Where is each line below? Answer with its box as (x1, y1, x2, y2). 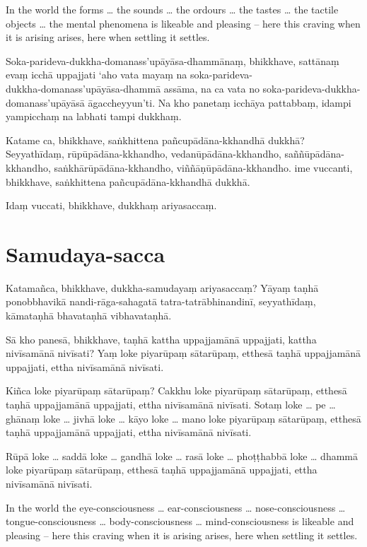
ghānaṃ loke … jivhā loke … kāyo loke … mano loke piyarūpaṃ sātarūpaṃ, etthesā (6, 411, 361, 425)
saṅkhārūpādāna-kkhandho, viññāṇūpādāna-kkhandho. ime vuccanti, (54, 160, 353, 175)
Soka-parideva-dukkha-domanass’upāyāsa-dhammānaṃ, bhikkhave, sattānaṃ (6, 53, 339, 68)
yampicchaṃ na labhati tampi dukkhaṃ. (6, 109, 182, 124)
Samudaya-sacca (6, 239, 165, 268)
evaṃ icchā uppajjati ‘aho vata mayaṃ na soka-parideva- (6, 67, 252, 82)
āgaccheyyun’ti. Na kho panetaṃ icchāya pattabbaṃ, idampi (88, 95, 351, 110)
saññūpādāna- (284, 146, 344, 161)
